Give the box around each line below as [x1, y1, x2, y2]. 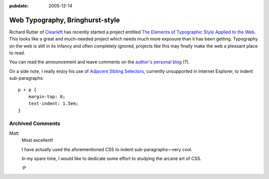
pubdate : [9, 3, 29, 8]
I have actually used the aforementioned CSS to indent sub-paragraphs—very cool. [21, 146, 193, 152]
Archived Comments [9, 120, 61, 127]
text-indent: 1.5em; [28, 101, 79, 107]
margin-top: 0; [28, 94, 66, 100]
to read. [9, 50, 25, 56]
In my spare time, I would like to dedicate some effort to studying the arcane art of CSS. [21, 156, 202, 162]
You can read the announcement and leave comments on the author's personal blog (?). [9, 59, 190, 65]
